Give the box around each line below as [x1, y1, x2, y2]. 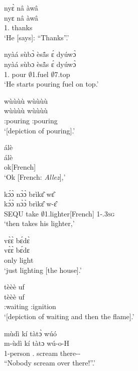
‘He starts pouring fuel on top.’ [4, 79, 99, 89]
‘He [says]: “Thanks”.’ [4, 32, 69, 42]
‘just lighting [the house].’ [4, 264, 82, 275]
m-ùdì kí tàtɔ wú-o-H [4, 338, 69, 348]
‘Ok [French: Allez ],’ [4, 171, 66, 182]
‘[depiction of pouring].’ [4, 125, 75, 135]
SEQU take [4, 208, 39, 218]
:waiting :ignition [4, 301, 56, 312]
